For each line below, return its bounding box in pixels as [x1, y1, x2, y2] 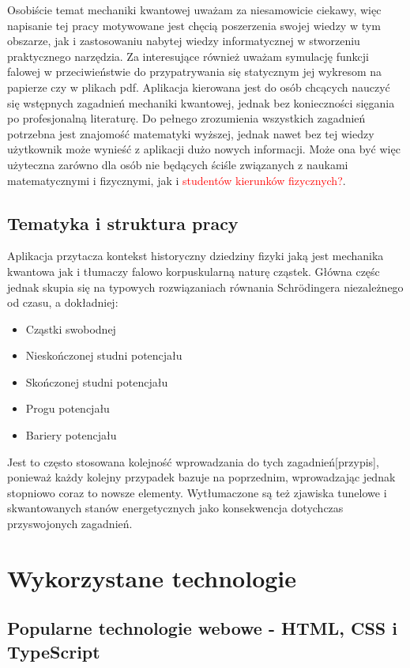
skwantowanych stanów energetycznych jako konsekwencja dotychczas [7, 500, 344, 516]
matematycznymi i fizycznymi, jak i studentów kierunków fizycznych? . [7, 172, 346, 188]
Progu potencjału [25, 400, 110, 417]
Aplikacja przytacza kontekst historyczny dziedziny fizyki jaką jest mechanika [7, 247, 384, 264]
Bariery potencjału [25, 427, 117, 443]
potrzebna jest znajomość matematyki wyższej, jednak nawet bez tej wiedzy [7, 125, 374, 142]
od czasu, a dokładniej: [7, 294, 118, 311]
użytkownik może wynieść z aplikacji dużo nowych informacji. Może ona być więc [7, 141, 401, 157]
